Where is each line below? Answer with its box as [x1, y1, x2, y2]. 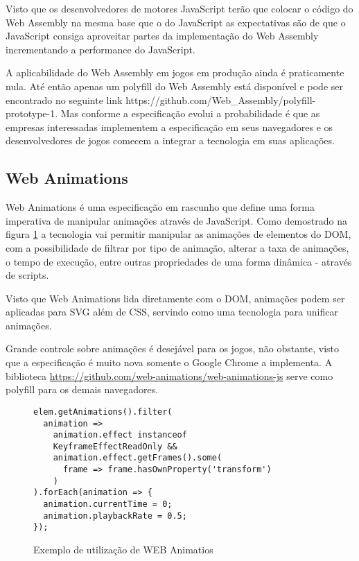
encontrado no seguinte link [6, 92, 123, 107]
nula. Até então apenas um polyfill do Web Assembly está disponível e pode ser [6, 78, 343, 93]
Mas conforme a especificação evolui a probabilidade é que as [60, 106, 320, 121]
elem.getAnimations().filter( [33, 406, 173, 417]
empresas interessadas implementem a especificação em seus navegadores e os [6, 119, 333, 134]
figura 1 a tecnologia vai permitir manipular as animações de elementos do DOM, [6, 227, 351, 241]
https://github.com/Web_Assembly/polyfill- [125, 92, 316, 107]
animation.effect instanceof [53, 430, 187, 440]
